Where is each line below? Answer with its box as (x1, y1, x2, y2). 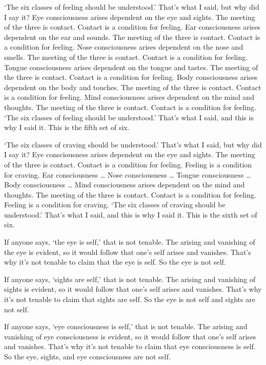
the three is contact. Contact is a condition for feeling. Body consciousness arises (4, 72, 258, 82)
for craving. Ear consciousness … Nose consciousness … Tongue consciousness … (4, 169, 251, 180)
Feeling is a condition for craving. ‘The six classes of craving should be (4, 199, 226, 210)
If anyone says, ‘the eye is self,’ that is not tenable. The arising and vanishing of (4, 237, 255, 247)
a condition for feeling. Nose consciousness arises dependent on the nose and (4, 41, 243, 52)
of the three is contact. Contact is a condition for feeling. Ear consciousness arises (4, 22, 260, 32)
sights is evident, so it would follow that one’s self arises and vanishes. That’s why (4, 284, 262, 294)
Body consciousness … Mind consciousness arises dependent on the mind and (4, 179, 245, 190)
